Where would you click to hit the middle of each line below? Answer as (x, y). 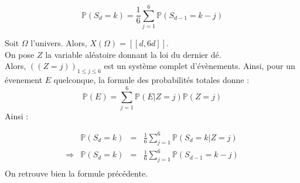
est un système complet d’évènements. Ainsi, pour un (200, 66)
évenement (24, 80)
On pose (20, 54)
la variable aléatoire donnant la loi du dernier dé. (133, 54)
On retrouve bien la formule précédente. (76, 173)
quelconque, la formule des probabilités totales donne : (151, 80)
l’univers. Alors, (59, 43)
